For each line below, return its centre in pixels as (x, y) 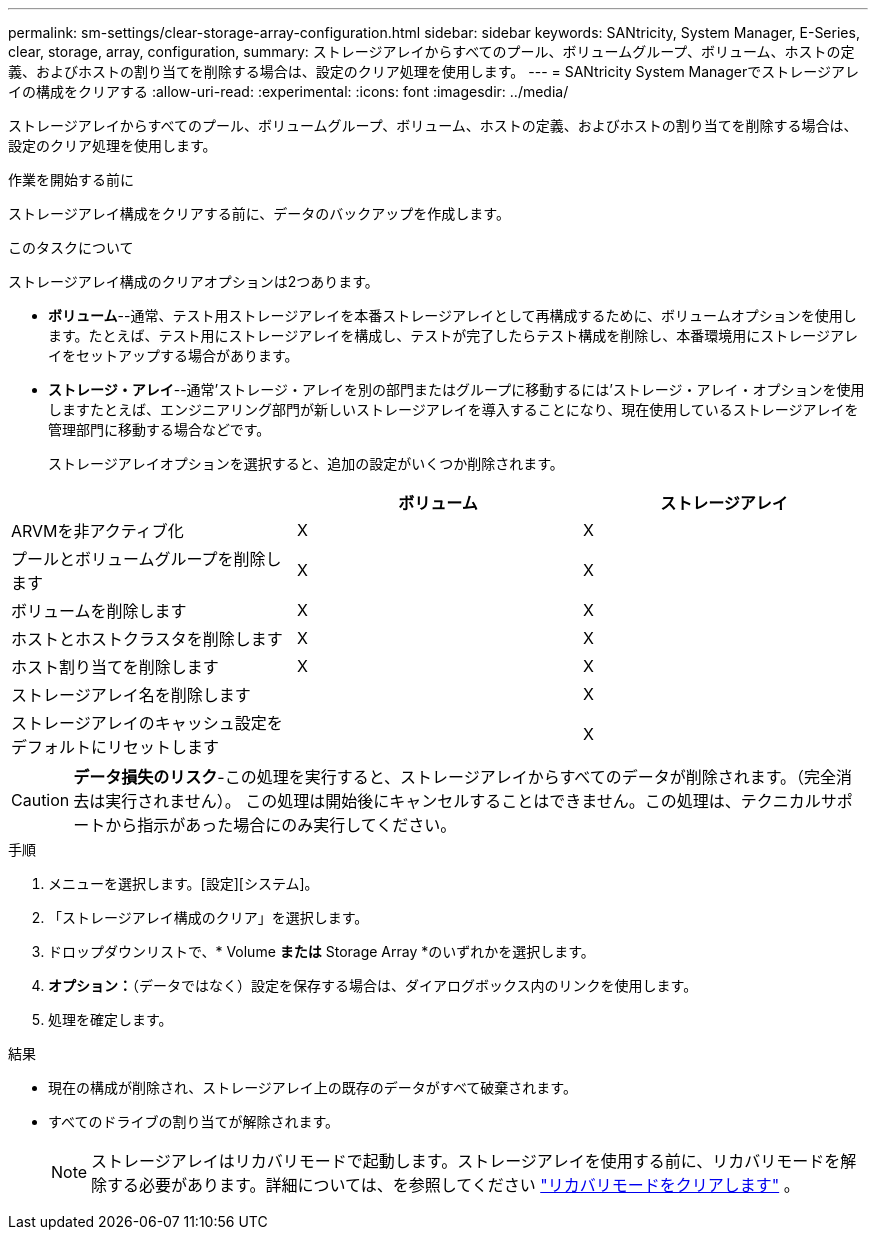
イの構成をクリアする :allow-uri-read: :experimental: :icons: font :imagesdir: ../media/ (288, 91)
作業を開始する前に (71, 179)
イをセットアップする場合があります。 (173, 355)
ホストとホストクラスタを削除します (147, 639)
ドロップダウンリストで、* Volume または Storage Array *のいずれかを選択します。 (321, 951)
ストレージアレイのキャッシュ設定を (147, 723)
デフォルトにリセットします (115, 747)
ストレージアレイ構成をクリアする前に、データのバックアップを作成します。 (259, 213)
